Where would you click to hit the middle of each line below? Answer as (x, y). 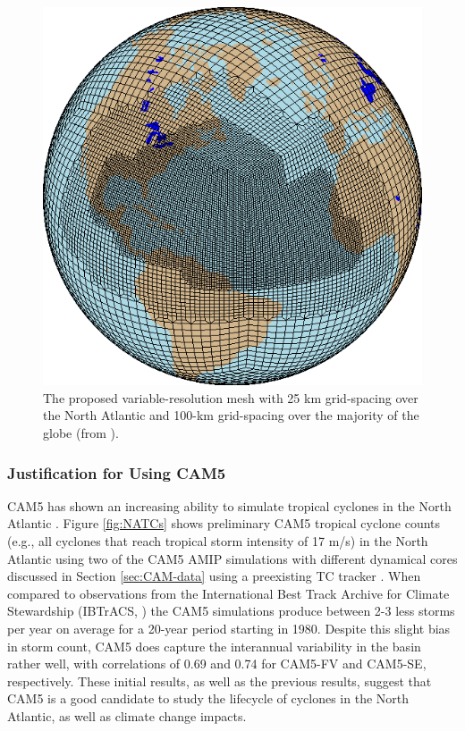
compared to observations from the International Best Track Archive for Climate (228, 593)
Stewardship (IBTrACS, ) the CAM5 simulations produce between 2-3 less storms (231, 611)
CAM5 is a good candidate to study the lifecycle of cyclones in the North (208, 698)
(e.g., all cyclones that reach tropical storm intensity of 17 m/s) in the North (218, 541)
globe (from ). (81, 433)
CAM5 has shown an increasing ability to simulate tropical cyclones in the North (229, 505)
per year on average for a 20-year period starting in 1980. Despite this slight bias (229, 628)
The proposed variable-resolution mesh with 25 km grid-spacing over (231, 397)
